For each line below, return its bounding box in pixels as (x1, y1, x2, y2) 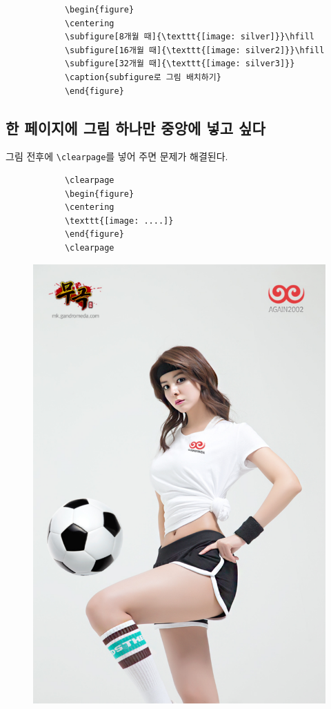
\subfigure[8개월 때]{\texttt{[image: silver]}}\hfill (64, 32, 315, 42)
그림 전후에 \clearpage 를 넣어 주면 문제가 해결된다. (6, 149, 228, 164)
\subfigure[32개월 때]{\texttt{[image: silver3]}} (64, 59, 295, 69)
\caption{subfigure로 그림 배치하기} (64, 72, 221, 82)
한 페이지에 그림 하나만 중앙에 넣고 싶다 (6, 117, 265, 138)
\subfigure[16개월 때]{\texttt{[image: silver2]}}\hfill (64, 45, 325, 55)
